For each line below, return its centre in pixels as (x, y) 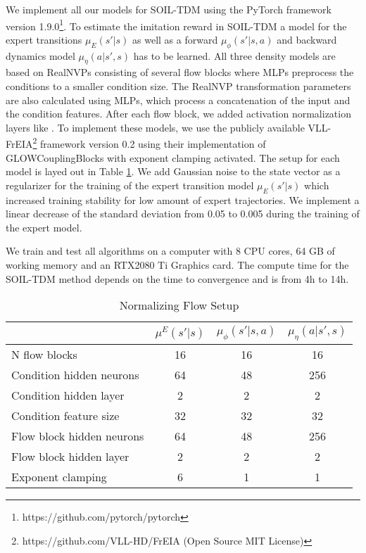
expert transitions (44, 39)
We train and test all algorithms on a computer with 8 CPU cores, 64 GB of (170, 251)
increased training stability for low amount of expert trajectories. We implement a (183, 199)
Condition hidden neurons (75, 375)
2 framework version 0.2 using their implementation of (149, 143)
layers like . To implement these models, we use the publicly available (155, 127)
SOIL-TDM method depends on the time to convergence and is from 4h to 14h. (177, 278)
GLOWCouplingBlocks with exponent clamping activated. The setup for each (173, 157)
